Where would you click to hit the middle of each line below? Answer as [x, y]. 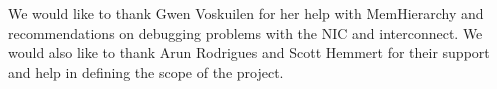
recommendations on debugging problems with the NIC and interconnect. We [245, 32]
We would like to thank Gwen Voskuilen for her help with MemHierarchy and [246, 13]
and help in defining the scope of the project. [146, 71]
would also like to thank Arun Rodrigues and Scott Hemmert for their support [249, 52]
